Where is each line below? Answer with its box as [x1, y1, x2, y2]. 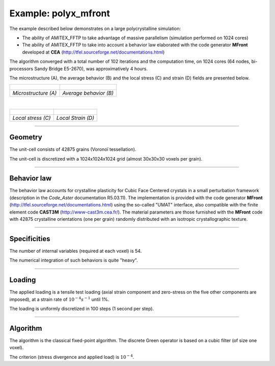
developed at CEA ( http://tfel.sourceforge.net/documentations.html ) [22, 49, 165, 55]
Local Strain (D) [56, 114, 94, 121]
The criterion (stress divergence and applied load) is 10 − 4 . [9, 353, 134, 360]
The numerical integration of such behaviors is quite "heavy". [9, 257, 138, 264]
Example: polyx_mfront [9, 8, 111, 19]
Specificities [9, 234, 50, 243]
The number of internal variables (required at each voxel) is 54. [9, 248, 142, 254]
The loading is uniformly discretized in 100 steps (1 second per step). [9, 306, 154, 312]
